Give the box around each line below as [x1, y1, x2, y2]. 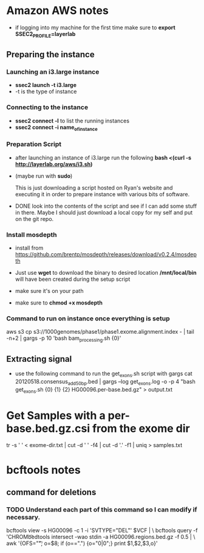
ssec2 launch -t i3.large [15, 82, 77, 89]
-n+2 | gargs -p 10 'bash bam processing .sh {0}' [6, 334, 121, 343]
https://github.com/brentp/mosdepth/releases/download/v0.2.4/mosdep [15, 251, 197, 258]
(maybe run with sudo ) [15, 172, 73, 180]
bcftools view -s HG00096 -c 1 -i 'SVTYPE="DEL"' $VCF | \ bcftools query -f [6, 527, 198, 534]
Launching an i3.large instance [6, 68, 100, 76]
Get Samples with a [6, 409, 106, 422]
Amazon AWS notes [6, 4, 109, 18]
